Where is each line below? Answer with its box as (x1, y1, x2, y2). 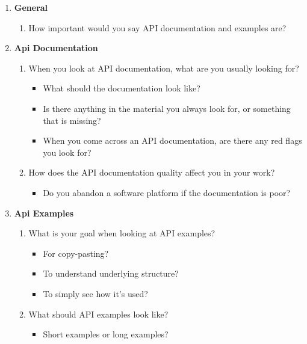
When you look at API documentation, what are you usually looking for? (28, 61, 299, 74)
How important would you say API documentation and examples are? (28, 21, 287, 34)
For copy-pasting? (43, 247, 109, 259)
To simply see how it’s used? (43, 287, 148, 299)
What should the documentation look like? (43, 82, 200, 94)
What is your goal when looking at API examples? (28, 227, 216, 239)
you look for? (43, 146, 91, 158)
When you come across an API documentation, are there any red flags (43, 134, 302, 147)
